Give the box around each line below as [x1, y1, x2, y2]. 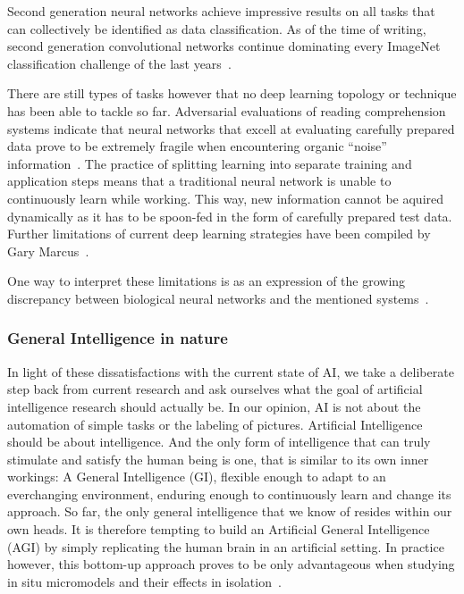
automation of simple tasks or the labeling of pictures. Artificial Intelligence [7, 414, 423, 433]
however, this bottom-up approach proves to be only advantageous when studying [7, 555, 455, 573]
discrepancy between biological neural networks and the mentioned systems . [7, 289, 429, 307]
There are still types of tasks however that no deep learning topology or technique [7, 84, 457, 103]
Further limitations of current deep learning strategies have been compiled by [7, 224, 431, 243]
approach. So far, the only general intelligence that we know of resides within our [7, 502, 452, 521]
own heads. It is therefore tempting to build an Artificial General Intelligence [7, 520, 430, 539]
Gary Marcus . [7, 241, 89, 260]
